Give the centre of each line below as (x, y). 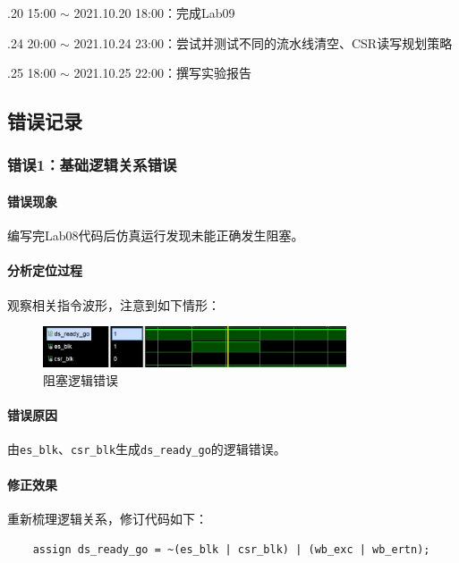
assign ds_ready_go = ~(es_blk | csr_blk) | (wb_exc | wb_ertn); (231, 549)
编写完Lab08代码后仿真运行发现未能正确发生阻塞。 (156, 235)
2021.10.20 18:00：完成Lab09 (154, 13)
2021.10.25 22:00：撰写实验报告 (162, 73)
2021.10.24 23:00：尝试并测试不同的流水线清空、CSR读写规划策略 (263, 42)
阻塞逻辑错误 (81, 380)
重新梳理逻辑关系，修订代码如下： (107, 518)
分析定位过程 (45, 270)
